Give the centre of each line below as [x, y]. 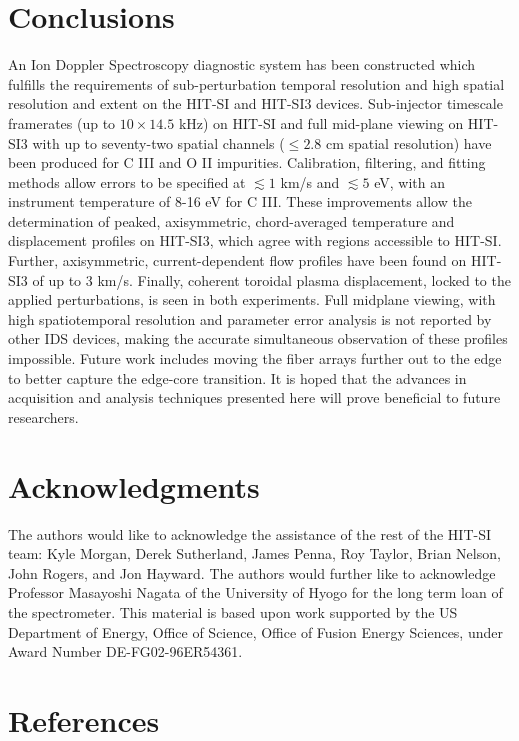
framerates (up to [62, 122]
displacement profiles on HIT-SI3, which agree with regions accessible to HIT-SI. [255, 240]
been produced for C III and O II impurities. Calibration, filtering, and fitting [247, 162]
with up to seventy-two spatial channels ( [158, 142]
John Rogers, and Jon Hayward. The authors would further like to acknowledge [252, 572]
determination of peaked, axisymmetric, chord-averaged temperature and [231, 220]
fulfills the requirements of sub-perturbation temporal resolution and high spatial [256, 83]
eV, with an [410, 181]
